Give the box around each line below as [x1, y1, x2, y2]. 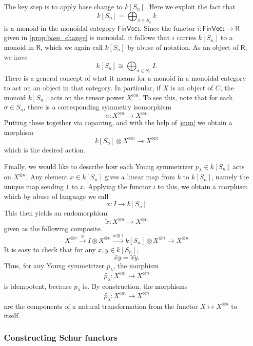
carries [176, 32, 196, 43]
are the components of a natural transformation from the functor [4, 301, 198, 311]
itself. [4, 310, 20, 321]
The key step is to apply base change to [4, 1, 123, 11]
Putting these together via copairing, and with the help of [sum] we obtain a [4, 117, 233, 128]
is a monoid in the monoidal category [4, 22, 116, 33]
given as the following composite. [4, 223, 102, 234]
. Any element [26, 172, 68, 182]
